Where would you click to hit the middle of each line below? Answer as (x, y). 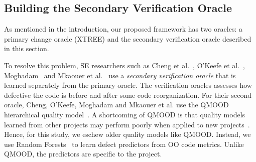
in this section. (27, 48)
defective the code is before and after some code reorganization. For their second (128, 95)
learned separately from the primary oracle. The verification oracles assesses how (128, 85)
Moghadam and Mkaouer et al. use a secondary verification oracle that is (120, 75)
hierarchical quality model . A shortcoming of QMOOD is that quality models (125, 114)
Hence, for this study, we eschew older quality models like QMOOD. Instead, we (127, 134)
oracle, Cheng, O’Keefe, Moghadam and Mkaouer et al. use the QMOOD (116, 105)
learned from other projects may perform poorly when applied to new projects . (127, 124)
